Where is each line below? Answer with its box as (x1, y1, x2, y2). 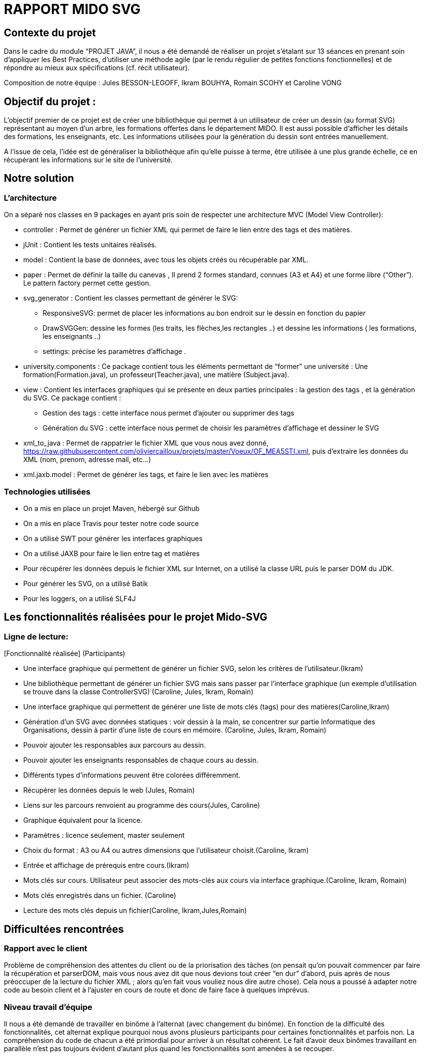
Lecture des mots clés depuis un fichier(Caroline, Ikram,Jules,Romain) (23, 906, 247, 915)
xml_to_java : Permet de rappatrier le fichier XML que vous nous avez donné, (23, 439, 269, 448)
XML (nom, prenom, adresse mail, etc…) (23, 455, 151, 464)
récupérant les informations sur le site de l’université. (4, 156, 173, 164)
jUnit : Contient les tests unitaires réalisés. (23, 240, 157, 249)
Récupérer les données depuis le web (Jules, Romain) (23, 786, 195, 795)
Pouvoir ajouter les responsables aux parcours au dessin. (23, 741, 206, 750)
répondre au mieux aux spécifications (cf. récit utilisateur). (4, 64, 190, 72)
